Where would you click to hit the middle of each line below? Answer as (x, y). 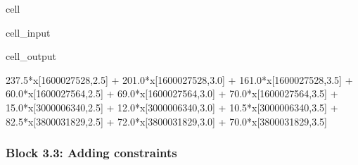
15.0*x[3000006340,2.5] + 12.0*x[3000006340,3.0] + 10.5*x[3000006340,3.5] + (172, 107)
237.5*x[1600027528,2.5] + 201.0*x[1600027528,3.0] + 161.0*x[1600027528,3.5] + (179, 79)
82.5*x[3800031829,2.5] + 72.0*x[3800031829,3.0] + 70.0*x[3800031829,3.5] (166, 121)
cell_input (28, 32)
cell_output (31, 56)
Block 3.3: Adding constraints (91, 153)
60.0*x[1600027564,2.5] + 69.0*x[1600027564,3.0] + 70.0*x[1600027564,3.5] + (172, 93)
